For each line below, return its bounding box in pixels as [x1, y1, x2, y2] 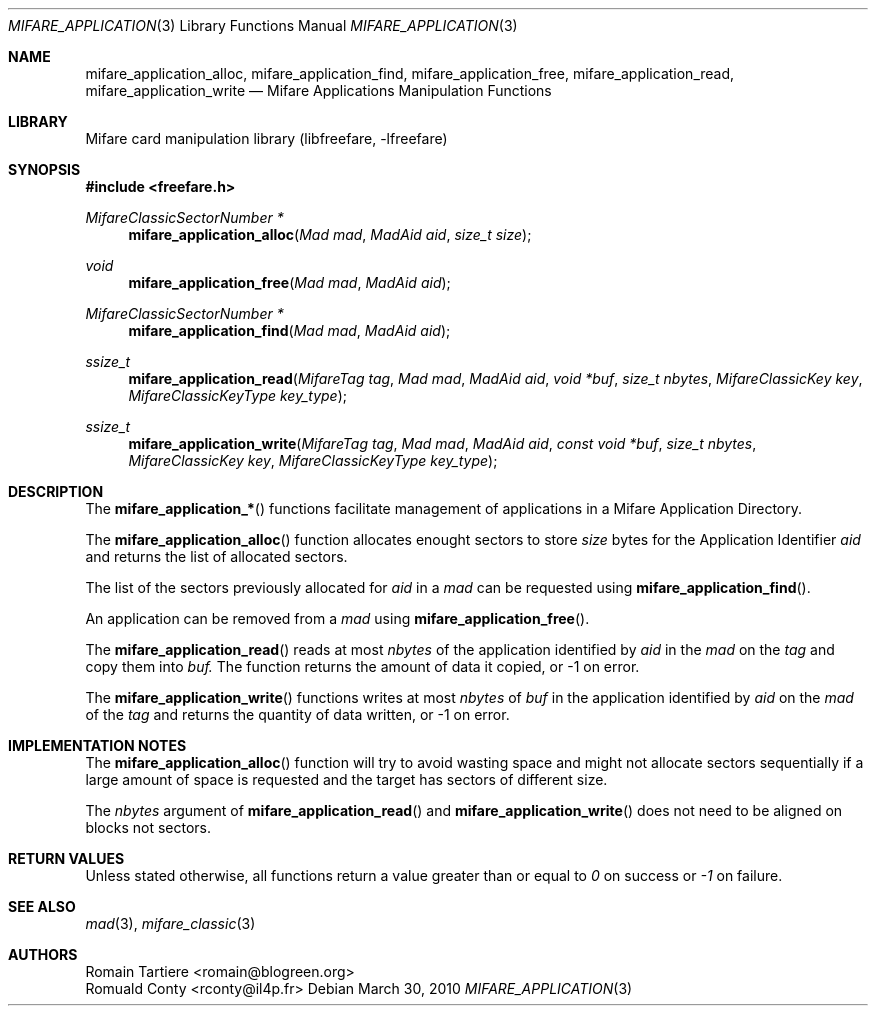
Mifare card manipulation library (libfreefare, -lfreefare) [85, 130, 448, 147]
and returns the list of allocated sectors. [85, 548, 348, 565]
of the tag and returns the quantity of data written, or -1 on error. [85, 706, 510, 723]
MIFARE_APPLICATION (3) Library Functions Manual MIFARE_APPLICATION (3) [8, 17, 518, 34]
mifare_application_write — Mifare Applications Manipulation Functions [85, 82, 552, 99]
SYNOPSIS [8, 161, 81, 178]
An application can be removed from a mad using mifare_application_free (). [85, 610, 590, 627]
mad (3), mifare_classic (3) [85, 915, 256, 932]
